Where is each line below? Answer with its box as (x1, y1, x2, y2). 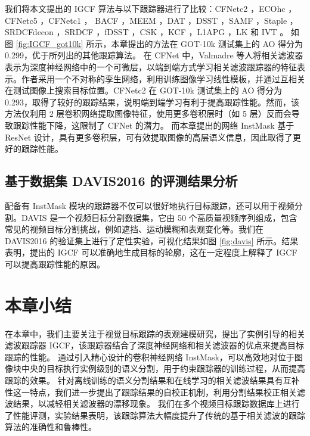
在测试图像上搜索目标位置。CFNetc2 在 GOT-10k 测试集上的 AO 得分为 (5, 84, 282, 96)
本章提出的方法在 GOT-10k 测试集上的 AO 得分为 (111, 37, 303, 49)
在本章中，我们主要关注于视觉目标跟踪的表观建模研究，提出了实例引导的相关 (5, 327, 305, 340)
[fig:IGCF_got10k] (15, 37, 83, 49)
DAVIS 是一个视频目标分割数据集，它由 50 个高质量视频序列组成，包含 (21, 211, 297, 223)
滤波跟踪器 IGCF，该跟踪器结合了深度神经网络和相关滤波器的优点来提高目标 (5, 339, 304, 351)
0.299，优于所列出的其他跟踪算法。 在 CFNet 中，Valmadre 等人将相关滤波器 (5, 49, 303, 61)
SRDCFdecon (5, 26, 54, 38)
